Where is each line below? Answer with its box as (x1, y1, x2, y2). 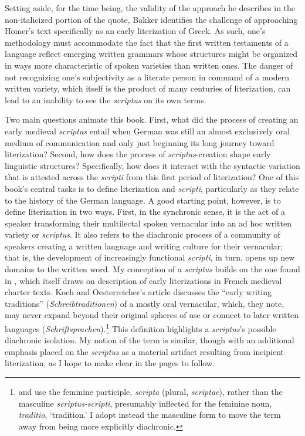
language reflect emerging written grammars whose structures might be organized (5, 48, 298, 60)
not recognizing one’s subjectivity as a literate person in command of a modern (5, 70, 290, 83)
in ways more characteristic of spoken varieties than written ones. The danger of (5, 59, 293, 71)
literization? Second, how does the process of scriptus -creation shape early (5, 148, 271, 160)
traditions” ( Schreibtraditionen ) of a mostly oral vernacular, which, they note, (5, 297, 284, 309)
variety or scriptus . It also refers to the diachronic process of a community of (5, 228, 280, 241)
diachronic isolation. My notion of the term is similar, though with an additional (5, 334, 294, 346)
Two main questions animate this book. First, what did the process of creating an (5, 113, 299, 126)
